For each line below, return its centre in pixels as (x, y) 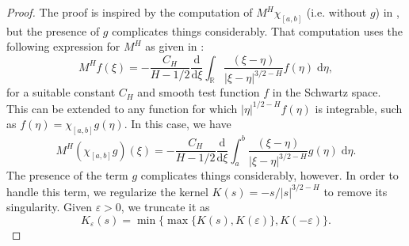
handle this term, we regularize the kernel (107, 191)
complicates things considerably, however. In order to (269, 175)
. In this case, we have (178, 124)
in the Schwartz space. (327, 92)
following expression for (63, 46)
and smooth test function (199, 92)
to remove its (355, 191)
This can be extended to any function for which (122, 108)
